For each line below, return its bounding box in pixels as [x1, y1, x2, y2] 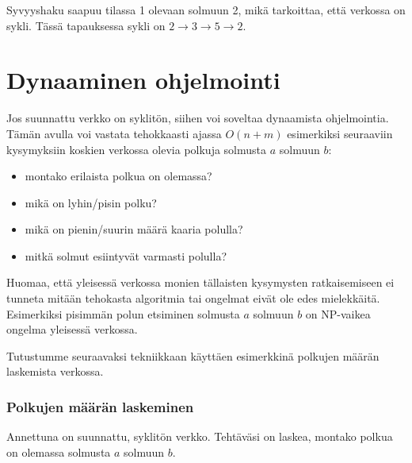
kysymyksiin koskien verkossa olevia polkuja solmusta [6, 141, 267, 157]
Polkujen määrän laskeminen [6, 396, 194, 416]
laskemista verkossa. [6, 363, 104, 380]
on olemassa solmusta [6, 443, 111, 460]
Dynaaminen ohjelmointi [6, 64, 280, 96]
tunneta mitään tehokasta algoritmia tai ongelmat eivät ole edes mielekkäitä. [6, 290, 380, 307]
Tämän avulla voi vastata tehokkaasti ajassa [6, 125, 222, 141]
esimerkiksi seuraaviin [287, 125, 393, 141]
